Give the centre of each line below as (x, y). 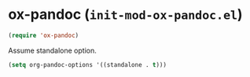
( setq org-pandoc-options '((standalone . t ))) (88, 64)
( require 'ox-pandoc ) (44, 35)
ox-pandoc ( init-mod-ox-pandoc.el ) (125, 15)
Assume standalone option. (52, 50)
